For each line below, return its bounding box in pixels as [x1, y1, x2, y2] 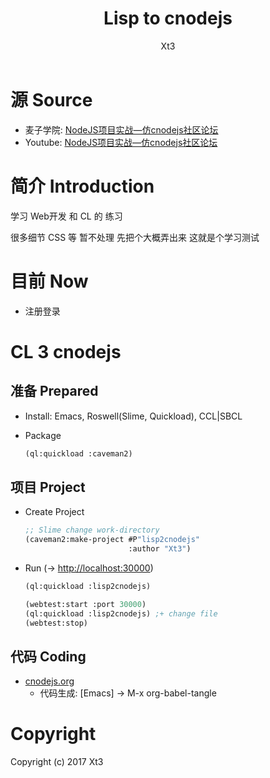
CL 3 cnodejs [10, 340, 122, 363]
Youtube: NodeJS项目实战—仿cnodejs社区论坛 [24, 136, 218, 148]
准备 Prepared [10, 383, 99, 400]
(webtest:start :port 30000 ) [24, 599, 147, 609]
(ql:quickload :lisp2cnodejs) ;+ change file [24, 608, 218, 619]
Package [24, 429, 62, 441]
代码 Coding [10, 648, 87, 665]
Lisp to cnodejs [103, 7, 233, 30]
